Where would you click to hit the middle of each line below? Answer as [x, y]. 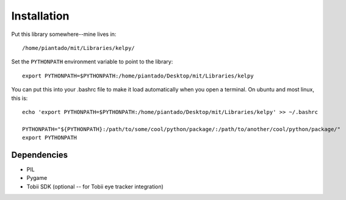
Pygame [37, 178]
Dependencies [40, 155]
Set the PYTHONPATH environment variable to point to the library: [92, 62]
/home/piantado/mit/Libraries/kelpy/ [79, 48]
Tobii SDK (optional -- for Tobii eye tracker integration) [95, 187]
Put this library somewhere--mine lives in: [64, 34]
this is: [20, 98]
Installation [40, 16]
